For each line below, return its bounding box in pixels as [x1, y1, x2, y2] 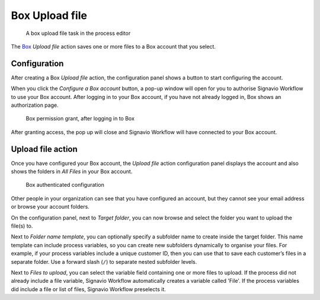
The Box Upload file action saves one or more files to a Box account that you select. [11, 43, 216, 50]
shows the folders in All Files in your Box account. [11, 168, 133, 175]
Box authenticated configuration [25, 181, 105, 189]
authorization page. [11, 101, 59, 109]
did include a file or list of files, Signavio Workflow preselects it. [11, 285, 166, 293]
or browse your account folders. [11, 203, 90, 210]
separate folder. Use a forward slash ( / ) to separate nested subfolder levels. [11, 258, 197, 265]
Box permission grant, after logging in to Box [25, 115, 135, 122]
